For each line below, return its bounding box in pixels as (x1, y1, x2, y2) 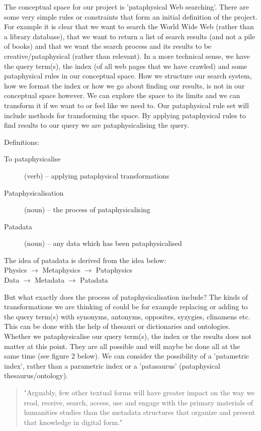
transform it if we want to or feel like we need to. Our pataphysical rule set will (4, 100, 249, 110)
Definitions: (4, 136, 39, 147)
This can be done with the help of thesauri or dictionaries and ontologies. (4, 321, 230, 331)
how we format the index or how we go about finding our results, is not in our (4, 80, 245, 91)
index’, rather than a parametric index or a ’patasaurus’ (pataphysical (4, 360, 220, 371)
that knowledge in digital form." (24, 416, 123, 427)
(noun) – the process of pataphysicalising (24, 204, 150, 215)
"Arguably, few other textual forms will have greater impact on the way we (24, 387, 255, 397)
